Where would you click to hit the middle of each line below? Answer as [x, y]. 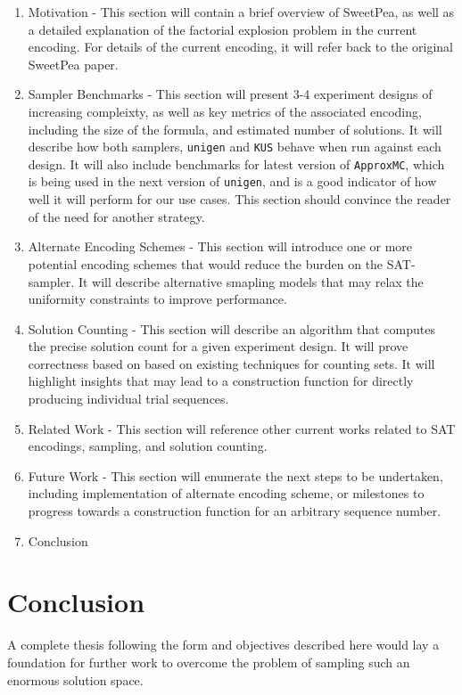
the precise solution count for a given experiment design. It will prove [218, 346]
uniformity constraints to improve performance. [157, 299]
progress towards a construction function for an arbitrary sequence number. [235, 511]
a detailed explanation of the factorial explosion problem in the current [223, 29]
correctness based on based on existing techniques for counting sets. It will [231, 363]
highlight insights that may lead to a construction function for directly [221, 381]
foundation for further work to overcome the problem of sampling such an [209, 662]
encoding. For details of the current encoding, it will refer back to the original [240, 47]
